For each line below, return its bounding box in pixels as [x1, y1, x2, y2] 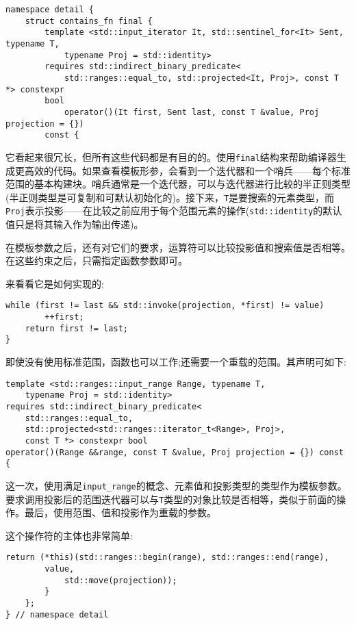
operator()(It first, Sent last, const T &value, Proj [64, 107, 320, 117]
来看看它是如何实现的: [5, 276, 104, 290]
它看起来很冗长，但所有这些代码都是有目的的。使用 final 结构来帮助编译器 [5, 149, 337, 164]
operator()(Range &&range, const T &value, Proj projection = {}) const [5, 447, 344, 457]
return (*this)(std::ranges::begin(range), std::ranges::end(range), [5, 552, 329, 563]
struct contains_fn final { [25, 16, 153, 26]
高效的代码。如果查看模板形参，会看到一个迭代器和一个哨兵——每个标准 [24, 163, 351, 177]
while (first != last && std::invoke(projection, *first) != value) [5, 301, 325, 311]
